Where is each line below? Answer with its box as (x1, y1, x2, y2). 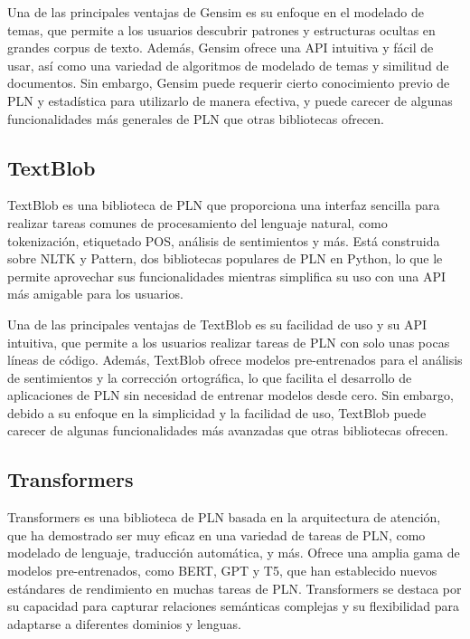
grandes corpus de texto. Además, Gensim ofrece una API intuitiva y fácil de (7, 38, 434, 57)
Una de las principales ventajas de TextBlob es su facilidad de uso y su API (7, 314, 428, 333)
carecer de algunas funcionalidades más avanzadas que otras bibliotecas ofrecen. (7, 421, 448, 440)
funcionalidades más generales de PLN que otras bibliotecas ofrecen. (7, 109, 384, 128)
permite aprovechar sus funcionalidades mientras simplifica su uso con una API (7, 266, 446, 285)
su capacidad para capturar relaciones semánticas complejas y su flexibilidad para (7, 596, 459, 615)
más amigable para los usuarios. (7, 284, 183, 303)
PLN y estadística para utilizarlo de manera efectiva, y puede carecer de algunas (7, 91, 453, 110)
